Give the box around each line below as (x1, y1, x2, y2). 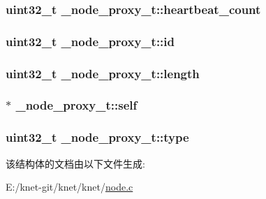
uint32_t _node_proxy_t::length (6, 64, 200, 82)
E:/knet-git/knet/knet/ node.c (6, 179, 133, 194)
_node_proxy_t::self (15, 96, 138, 114)
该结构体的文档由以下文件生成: (6, 156, 145, 170)
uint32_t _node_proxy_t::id (6, 32, 175, 50)
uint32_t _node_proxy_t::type (6, 128, 189, 146)
